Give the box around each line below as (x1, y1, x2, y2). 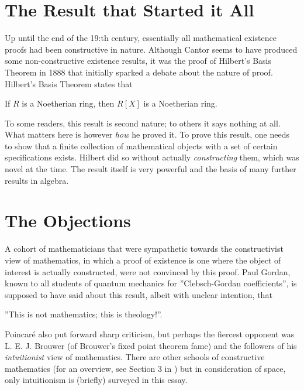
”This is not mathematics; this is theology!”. (5, 308, 163, 320)
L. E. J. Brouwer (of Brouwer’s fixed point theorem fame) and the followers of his (5, 339, 297, 351)
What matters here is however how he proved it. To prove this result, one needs (5, 128, 289, 141)
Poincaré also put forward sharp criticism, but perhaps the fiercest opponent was (5, 327, 295, 340)
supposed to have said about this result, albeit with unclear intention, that (5, 288, 272, 300)
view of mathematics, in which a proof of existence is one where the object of (5, 254, 281, 266)
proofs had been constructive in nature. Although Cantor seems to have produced (5, 43, 298, 55)
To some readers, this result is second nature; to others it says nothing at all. (5, 117, 281, 129)
